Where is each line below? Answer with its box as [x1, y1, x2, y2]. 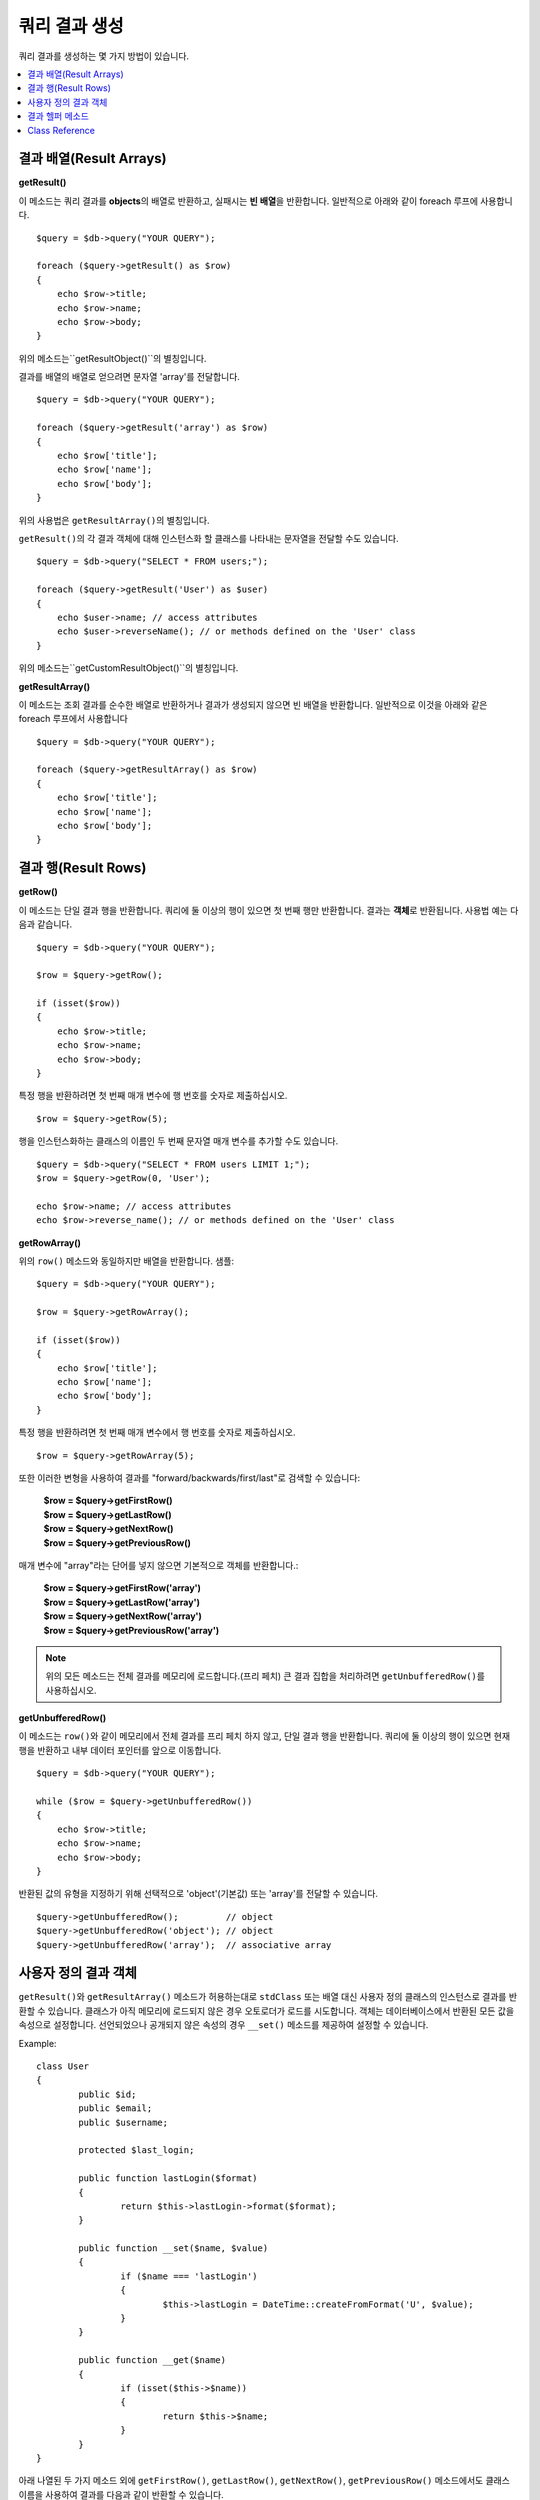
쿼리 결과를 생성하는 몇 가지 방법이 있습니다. [18, 50, 190, 62]
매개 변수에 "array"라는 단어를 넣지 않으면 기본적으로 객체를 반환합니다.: [18, 1559, 299, 1571]
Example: [18, 2037, 57, 2049]
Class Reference [27, 124, 95, 136]
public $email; [78, 2103, 153, 2114]
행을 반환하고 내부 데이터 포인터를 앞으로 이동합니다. [18, 1744, 222, 1756]
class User [36, 2061, 90, 2072]
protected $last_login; [78, 2145, 195, 2156]
